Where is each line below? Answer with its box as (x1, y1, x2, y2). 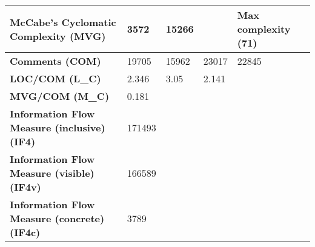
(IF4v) (10, 180, 41, 194)
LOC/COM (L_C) (10, 71, 101, 85)
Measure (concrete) (10, 211, 105, 225)
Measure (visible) (10, 166, 94, 180)
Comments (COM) (10, 54, 101, 68)
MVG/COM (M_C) (10, 89, 110, 103)
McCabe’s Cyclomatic (10, 15, 116, 29)
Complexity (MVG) (10, 28, 106, 43)
